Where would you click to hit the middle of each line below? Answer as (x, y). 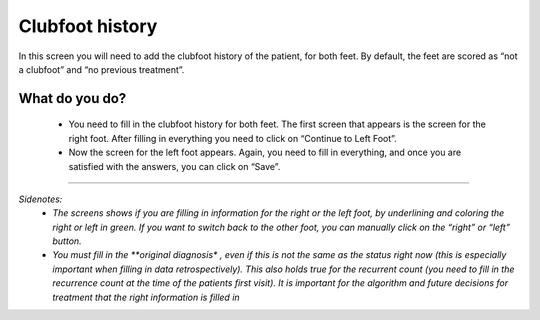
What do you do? (72, 98)
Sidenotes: (40, 199)
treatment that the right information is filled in (146, 297)
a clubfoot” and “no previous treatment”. (101, 69)
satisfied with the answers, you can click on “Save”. (174, 166)
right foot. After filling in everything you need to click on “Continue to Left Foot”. (232, 138)
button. (67, 241)
